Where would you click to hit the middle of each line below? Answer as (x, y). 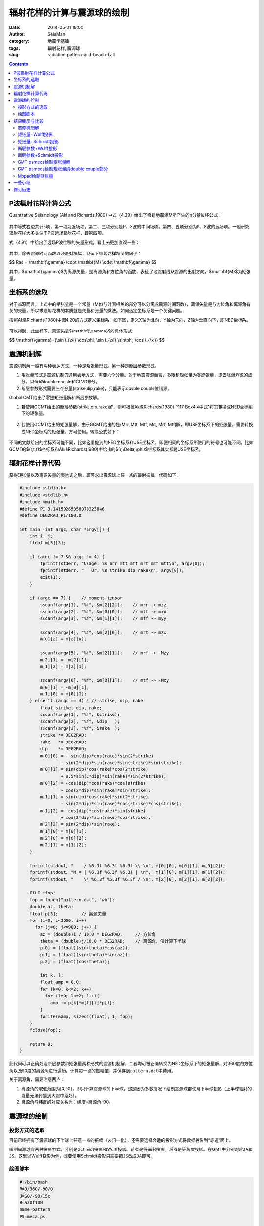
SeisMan (56, 34)
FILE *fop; (43, 893)
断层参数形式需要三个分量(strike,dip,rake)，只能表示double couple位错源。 (97, 388)
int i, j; (41, 536)
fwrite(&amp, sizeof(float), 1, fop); (86, 1017)
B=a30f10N (31, 1202)
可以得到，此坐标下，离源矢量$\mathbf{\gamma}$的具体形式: (71, 331)
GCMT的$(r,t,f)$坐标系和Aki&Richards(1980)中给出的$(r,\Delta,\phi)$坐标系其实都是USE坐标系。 (106, 449)
